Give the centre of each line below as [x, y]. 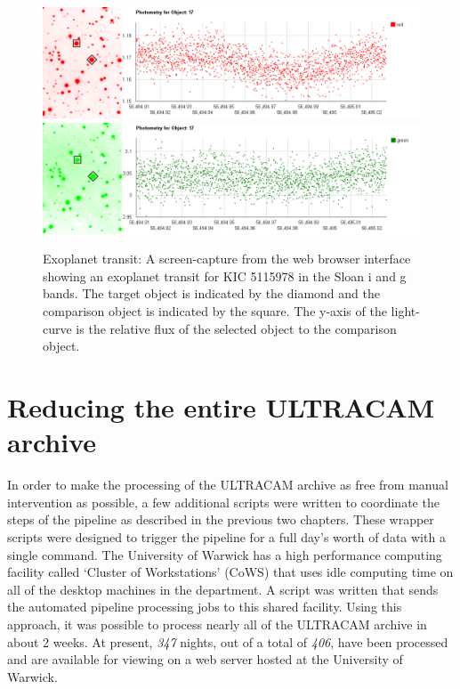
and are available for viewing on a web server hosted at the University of [205, 659]
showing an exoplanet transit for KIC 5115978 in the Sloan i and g [225, 276]
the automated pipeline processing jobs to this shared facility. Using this [205, 607]
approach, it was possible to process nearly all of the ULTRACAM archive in [217, 624]
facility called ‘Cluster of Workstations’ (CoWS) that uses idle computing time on [230, 572]
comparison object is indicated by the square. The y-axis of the [215, 311]
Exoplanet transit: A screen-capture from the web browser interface [227, 259]
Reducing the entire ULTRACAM [221, 407]
